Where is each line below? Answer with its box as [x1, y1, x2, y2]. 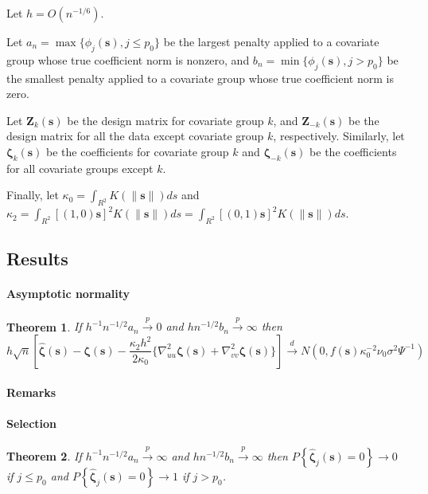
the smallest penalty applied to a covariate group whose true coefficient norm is [6, 69, 394, 86]
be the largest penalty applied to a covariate [163, 33, 379, 49]
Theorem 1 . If [6, 318, 82, 335]
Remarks [6, 383, 56, 400]
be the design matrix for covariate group [67, 112, 264, 128]
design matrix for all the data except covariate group [6, 127, 264, 144]
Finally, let [6, 186, 59, 203]
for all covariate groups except [6, 159, 154, 176]
